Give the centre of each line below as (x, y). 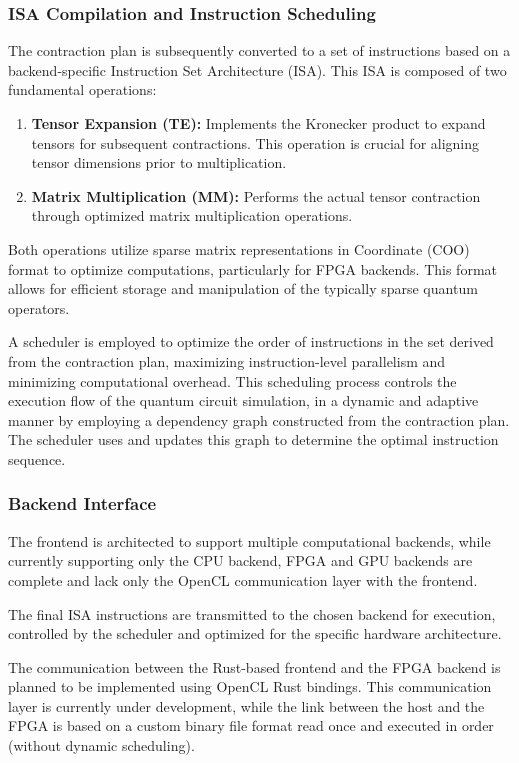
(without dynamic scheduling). (101, 745)
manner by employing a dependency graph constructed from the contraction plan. (259, 419)
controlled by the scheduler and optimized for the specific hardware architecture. (255, 633)
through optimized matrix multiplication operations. (192, 215)
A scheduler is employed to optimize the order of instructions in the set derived (251, 341)
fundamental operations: (82, 89)
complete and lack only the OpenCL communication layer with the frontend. (243, 579)
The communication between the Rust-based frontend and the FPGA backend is (254, 666)
